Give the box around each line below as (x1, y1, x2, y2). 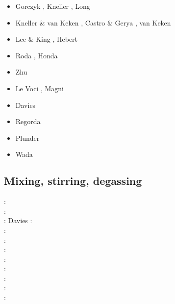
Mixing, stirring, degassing (4, 173, 142, 188)
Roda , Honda (15, 50, 58, 60)
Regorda (15, 116, 41, 127)
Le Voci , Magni (15, 83, 64, 93)
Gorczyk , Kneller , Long (15, 1, 90, 11)
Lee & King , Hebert (15, 34, 78, 44)
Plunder (15, 132, 40, 143)
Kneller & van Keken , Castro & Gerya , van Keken (15, 17, 171, 27)
